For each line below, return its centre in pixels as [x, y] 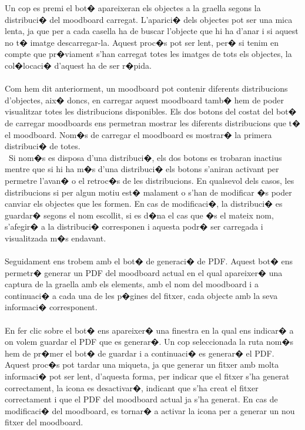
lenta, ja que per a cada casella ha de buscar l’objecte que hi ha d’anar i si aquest [152, 31]
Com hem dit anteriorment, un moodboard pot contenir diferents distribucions [146, 88]
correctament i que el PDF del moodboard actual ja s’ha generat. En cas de [141, 399]
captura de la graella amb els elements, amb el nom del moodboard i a [132, 284]
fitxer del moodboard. [44, 422]
